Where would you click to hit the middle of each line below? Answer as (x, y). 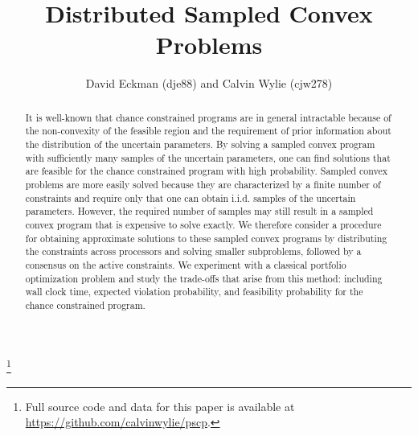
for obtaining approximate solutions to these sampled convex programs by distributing (206, 238)
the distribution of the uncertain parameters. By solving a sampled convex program (200, 144)
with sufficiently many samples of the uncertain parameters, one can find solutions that (208, 157)
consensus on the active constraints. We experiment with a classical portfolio (186, 264)
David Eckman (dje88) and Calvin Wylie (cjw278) (209, 83)
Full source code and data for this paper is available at (160, 406)
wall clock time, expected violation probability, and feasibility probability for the (194, 292)
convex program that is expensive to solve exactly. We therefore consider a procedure (203, 224)
